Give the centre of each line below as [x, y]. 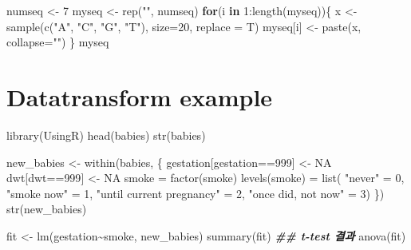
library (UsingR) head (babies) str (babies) [106, 135]
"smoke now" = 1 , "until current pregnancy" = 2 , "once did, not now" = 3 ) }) [196, 193]
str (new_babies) [47, 209]
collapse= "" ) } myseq [58, 42]
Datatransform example [140, 96]
